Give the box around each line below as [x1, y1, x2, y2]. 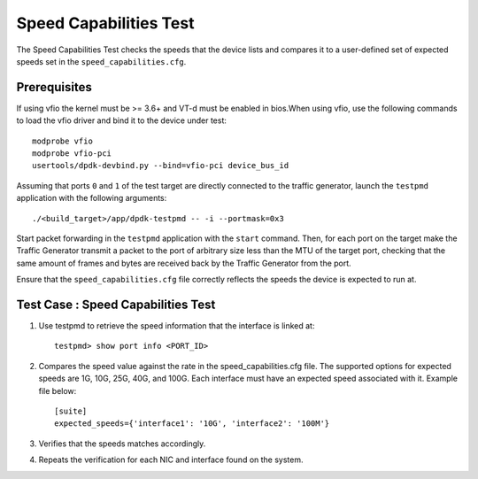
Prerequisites [16, 80, 92, 95]
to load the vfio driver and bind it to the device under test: [16, 115, 227, 126]
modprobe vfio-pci [32, 149, 112, 158]
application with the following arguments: [16, 193, 167, 204]
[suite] [54, 406, 88, 416]
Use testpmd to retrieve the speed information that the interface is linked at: [38, 321, 315, 331]
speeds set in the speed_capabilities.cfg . [16, 56, 187, 66]
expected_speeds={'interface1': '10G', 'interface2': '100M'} [54, 419, 330, 429]
